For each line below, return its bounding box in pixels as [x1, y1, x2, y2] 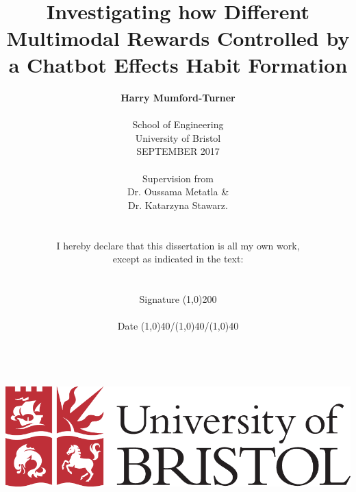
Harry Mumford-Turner [120, 90, 236, 105]
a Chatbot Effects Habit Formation [8, 51, 348, 79]
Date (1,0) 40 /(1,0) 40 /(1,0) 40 [117, 319, 239, 333]
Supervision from [142, 171, 214, 185]
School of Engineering [132, 117, 224, 132]
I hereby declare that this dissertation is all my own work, [56, 238, 300, 252]
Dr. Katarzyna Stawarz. [128, 197, 228, 212]
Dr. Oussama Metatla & [127, 184, 229, 199]
